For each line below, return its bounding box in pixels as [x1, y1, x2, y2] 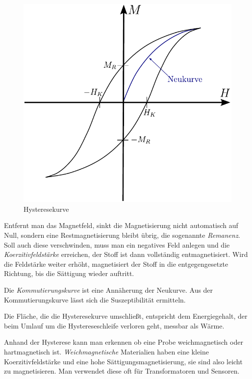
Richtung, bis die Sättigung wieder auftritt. [4, 268, 134, 278]
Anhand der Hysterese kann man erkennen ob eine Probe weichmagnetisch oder [4, 337, 243, 347]
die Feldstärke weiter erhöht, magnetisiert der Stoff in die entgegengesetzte [4, 258, 228, 269]
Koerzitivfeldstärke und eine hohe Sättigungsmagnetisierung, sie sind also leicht [4, 356, 243, 366]
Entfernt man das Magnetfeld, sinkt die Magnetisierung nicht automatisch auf [4, 220, 238, 230]
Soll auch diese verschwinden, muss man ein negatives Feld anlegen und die [4, 239, 230, 250]
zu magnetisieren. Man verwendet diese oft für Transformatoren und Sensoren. [4, 366, 240, 376]
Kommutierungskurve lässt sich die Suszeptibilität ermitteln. [4, 294, 186, 304]
